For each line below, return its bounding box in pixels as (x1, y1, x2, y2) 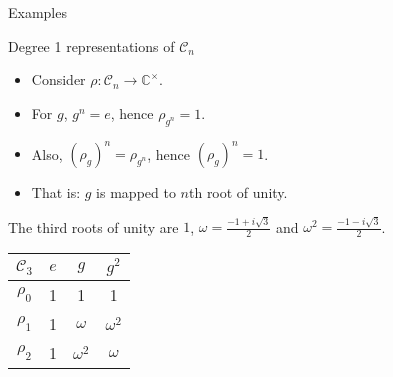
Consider (31, 69, 86, 90)
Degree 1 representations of (8, 35, 175, 56)
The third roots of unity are (8, 216, 179, 237)
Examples (8, 2, 67, 22)
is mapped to (96, 182, 176, 203)
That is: (31, 182, 81, 203)
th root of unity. (188, 182, 288, 203)
